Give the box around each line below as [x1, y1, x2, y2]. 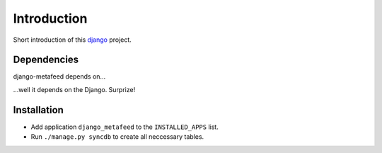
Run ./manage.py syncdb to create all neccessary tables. [30, 132, 204, 141]
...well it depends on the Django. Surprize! [13, 85, 136, 93]
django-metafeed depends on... [13, 72, 106, 81]
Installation [13, 103, 64, 116]
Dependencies [13, 54, 79, 66]
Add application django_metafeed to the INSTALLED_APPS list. [30, 123, 219, 131]
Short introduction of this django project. [13, 35, 132, 44]
